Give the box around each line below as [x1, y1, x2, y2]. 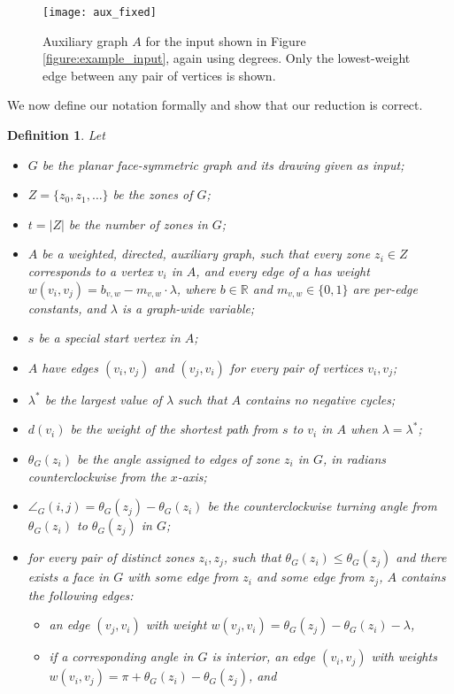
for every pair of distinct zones [27, 548, 195, 567]
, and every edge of [196, 262, 299, 280]
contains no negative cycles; [245, 389, 396, 408]
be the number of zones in [68, 214, 208, 233]
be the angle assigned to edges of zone [77, 449, 281, 467]
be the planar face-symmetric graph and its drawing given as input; [42, 155, 404, 173]
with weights [371, 647, 437, 666]
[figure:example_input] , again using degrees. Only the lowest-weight [42, 49, 411, 67]
